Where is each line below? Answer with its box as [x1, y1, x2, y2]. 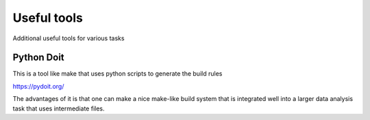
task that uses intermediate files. [12, 104, 106, 112]
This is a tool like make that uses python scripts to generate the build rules [12, 70, 223, 78]
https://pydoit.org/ [12, 82, 64, 90]
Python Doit [12, 52, 64, 63]
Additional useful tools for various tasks [12, 34, 125, 42]
